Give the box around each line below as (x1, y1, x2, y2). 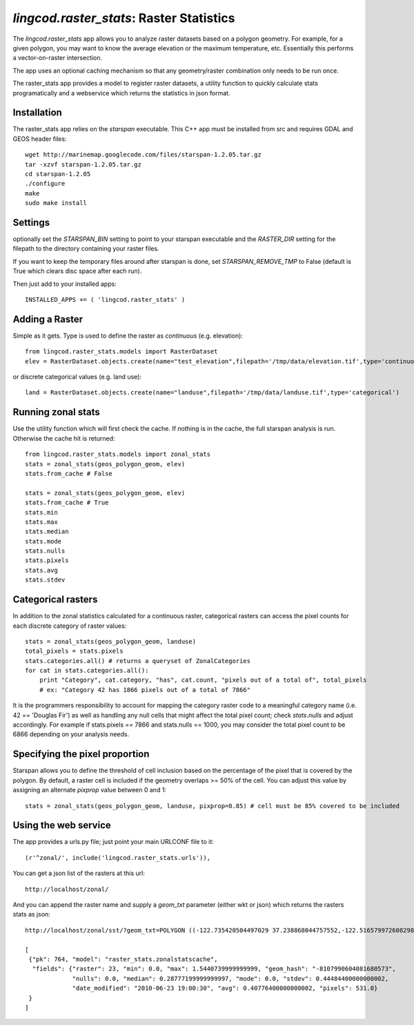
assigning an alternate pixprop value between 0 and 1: (12, 786, 167, 794)
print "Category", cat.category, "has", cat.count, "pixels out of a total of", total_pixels (39, 676, 367, 684)
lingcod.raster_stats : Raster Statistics (12, 10, 235, 26)
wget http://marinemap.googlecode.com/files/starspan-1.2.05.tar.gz (25, 151, 262, 159)
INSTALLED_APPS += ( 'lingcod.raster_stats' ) (25, 296, 186, 303)
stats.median (25, 528, 69, 535)
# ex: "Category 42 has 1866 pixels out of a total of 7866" (39, 686, 251, 693)
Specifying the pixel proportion (12, 748, 150, 760)
